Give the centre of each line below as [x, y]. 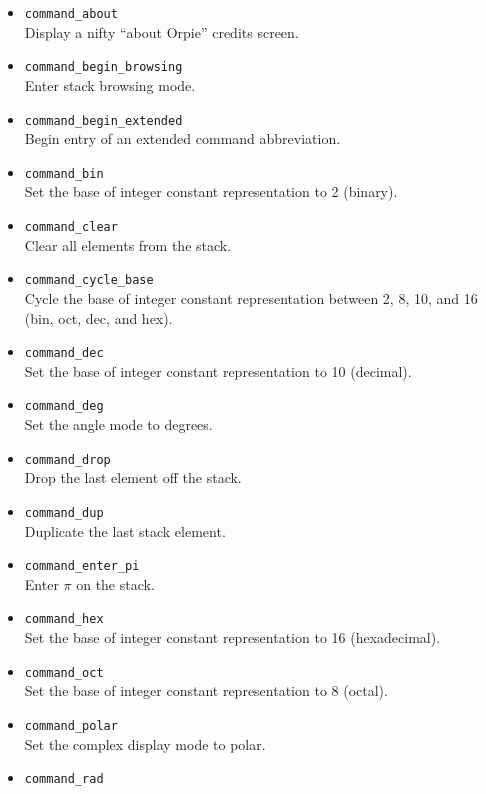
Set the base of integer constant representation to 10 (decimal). [218, 370]
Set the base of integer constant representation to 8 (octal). [206, 690]
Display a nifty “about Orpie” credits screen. [161, 31]
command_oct [64, 672]
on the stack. [115, 583]
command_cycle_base [89, 280]
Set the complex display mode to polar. [145, 743]
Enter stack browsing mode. [110, 84]
